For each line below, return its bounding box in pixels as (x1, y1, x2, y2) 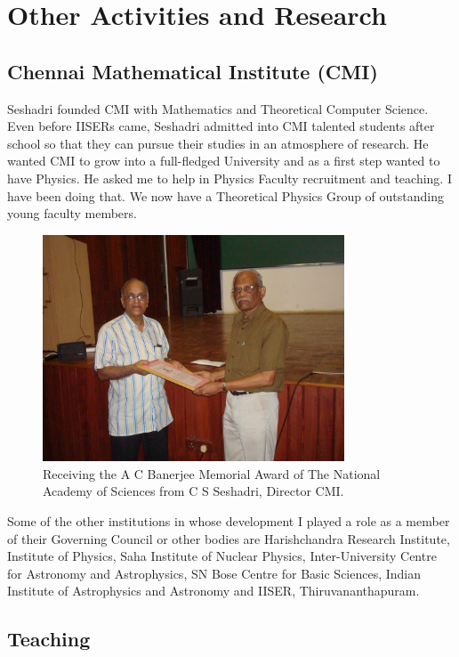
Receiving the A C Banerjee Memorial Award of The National (43, 464, 381, 483)
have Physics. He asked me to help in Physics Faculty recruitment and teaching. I (7, 168, 452, 187)
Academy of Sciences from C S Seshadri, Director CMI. (43, 482, 344, 500)
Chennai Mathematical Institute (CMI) (7, 57, 378, 85)
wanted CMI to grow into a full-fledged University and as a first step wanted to (7, 151, 440, 170)
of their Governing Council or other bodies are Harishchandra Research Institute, (7, 529, 450, 547)
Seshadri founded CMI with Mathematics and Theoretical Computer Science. (7, 99, 429, 118)
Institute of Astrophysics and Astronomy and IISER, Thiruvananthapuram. (7, 581, 420, 600)
